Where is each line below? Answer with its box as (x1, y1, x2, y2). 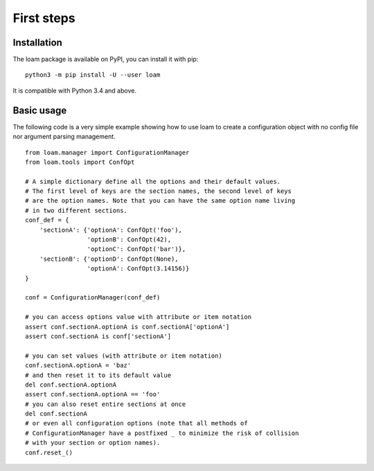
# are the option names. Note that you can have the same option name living (25, 197, 296, 205)
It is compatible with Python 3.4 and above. (12, 86, 136, 95)
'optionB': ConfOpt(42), (87, 236, 172, 243)
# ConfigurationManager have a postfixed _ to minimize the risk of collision (25, 429, 299, 437)
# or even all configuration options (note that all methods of (25, 419, 249, 427)
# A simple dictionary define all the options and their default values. (25, 177, 281, 185)
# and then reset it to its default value (25, 371, 172, 379)
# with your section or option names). (25, 439, 161, 447)
